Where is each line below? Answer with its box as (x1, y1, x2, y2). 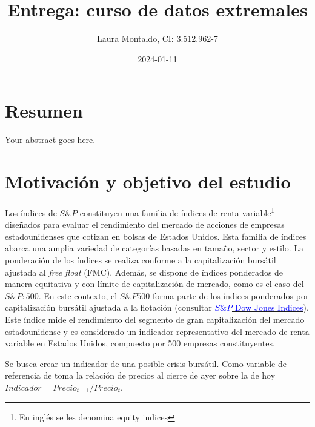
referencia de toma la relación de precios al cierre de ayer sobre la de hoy (5, 369, 276, 382)
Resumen (5, 98, 83, 123)
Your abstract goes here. (5, 133, 96, 146)
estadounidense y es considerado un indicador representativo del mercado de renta (5, 325, 310, 337)
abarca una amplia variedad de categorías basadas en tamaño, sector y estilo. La (5, 242, 304, 254)
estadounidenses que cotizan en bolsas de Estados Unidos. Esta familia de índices (5, 230, 307, 242)
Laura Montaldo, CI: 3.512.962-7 (97, 32, 218, 45)
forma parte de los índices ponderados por (152, 289, 309, 302)
